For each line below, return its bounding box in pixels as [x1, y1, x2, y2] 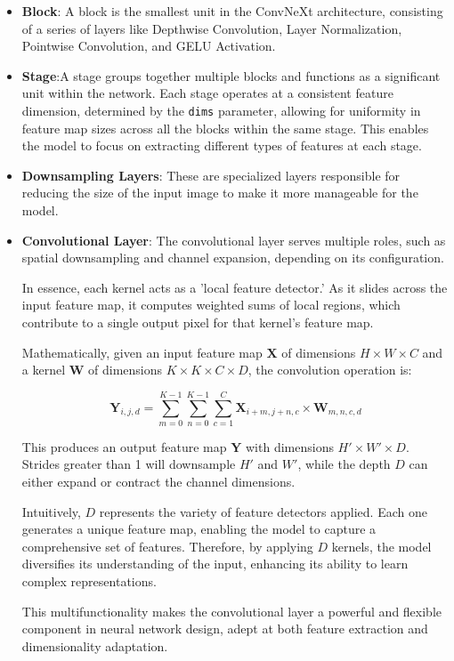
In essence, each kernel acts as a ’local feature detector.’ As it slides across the [21, 278, 448, 296]
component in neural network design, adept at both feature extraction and [21, 619, 428, 638]
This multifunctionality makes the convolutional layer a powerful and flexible [21, 601, 442, 620]
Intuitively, [21, 502, 81, 520]
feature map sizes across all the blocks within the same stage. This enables [21, 118, 429, 137]
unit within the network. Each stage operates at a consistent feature [21, 84, 393, 102]
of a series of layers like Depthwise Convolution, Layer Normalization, [21, 19, 402, 37]
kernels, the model [331, 536, 432, 555]
